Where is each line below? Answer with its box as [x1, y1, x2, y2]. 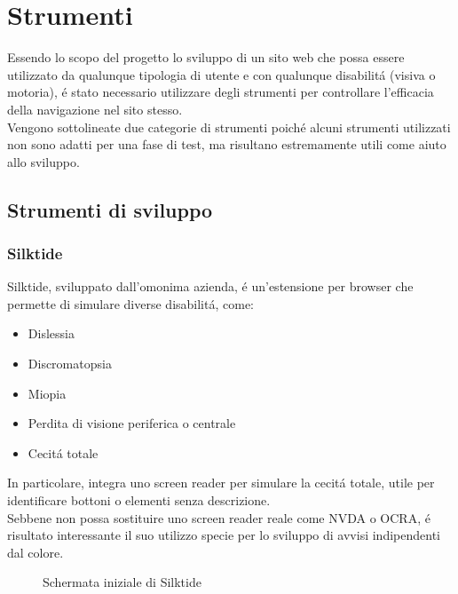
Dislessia [28, 324, 75, 343]
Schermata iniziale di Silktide [43, 573, 201, 591]
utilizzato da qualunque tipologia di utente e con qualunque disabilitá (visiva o [7, 65, 436, 83]
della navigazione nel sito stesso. [7, 99, 183, 118]
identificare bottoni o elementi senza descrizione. [7, 491, 271, 510]
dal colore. [7, 543, 64, 561]
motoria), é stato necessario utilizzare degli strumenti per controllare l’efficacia [7, 83, 434, 101]
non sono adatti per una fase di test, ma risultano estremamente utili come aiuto [7, 135, 446, 154]
